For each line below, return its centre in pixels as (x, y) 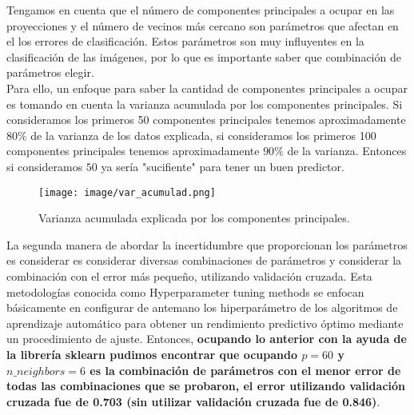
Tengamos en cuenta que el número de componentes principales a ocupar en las (201, 10)
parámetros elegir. (50, 72)
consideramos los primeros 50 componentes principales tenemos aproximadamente (206, 120)
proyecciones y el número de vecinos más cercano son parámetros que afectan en (203, 25)
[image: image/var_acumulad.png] (127, 192)
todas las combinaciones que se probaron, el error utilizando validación (206, 386)
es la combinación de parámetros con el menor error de (245, 370)
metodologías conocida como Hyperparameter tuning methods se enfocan (185, 291)
